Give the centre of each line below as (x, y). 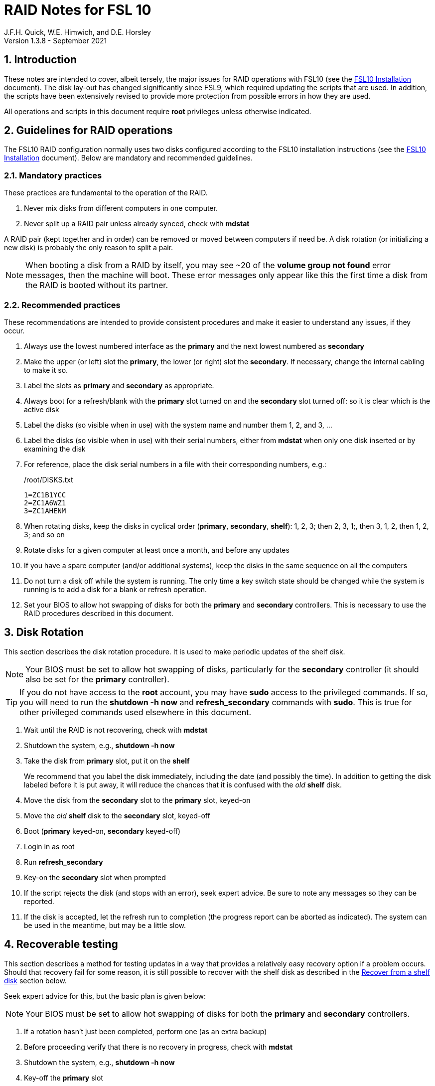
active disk (42, 409)
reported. (39, 901)
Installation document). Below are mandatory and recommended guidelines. (129, 158)
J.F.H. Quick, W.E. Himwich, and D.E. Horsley (77, 32)
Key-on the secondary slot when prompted (95, 877)
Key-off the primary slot (64, 1078)
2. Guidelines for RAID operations (88, 131)
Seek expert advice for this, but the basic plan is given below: (105, 996)
